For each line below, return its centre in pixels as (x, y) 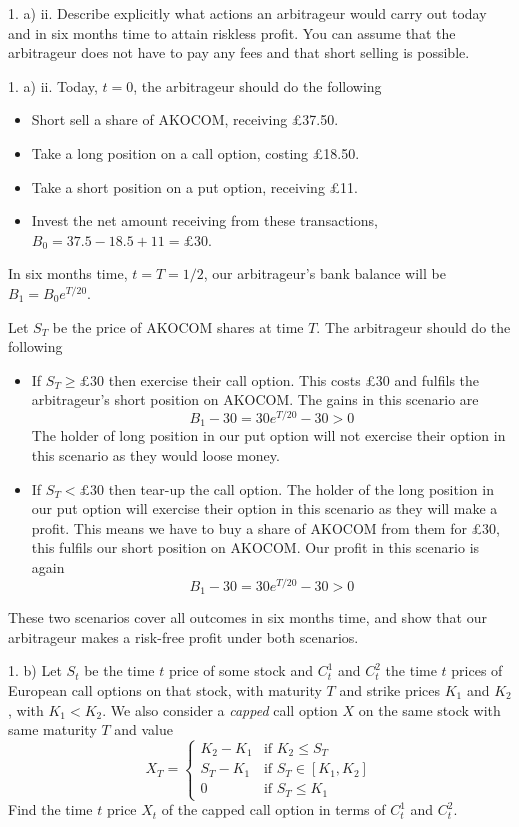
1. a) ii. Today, (53, 85)
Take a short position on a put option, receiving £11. (194, 186)
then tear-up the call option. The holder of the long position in (301, 488)
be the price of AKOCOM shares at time (178, 326)
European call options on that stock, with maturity (165, 689)
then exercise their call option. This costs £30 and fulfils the (294, 379)
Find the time (50, 809)
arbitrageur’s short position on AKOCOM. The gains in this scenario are (255, 399)
